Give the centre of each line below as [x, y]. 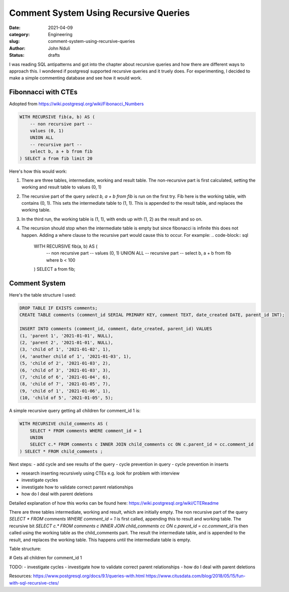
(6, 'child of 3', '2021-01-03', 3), [65, 370]
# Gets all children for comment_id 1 [46, 558]
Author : [17, 48]
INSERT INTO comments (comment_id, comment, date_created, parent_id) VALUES [116, 329]
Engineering [60, 34]
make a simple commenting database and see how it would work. [76, 78]
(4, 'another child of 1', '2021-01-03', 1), [75, 356]
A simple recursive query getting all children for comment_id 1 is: [75, 411]
